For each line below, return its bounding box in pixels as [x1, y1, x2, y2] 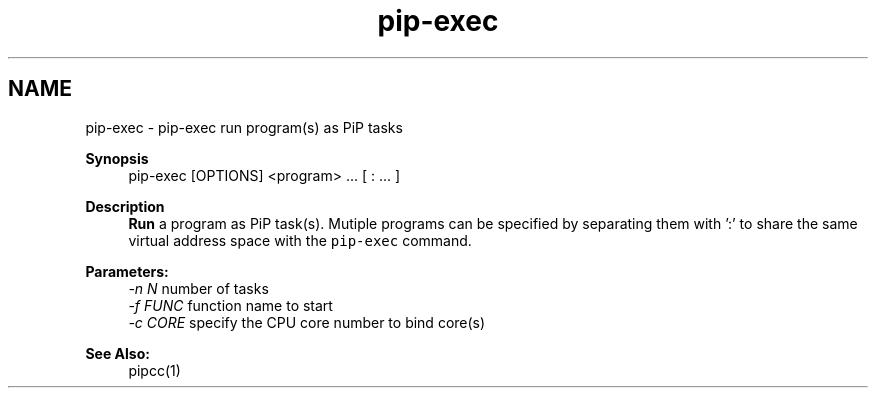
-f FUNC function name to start [128, 296, 333, 314]
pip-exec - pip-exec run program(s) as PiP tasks [85, 118, 403, 136]
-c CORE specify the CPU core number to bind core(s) [128, 313, 486, 331]
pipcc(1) [128, 361, 181, 379]
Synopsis [85, 149, 149, 167]
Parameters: [85, 262, 169, 280]
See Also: [85, 344, 150, 362]
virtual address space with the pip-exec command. [128, 231, 472, 249]
